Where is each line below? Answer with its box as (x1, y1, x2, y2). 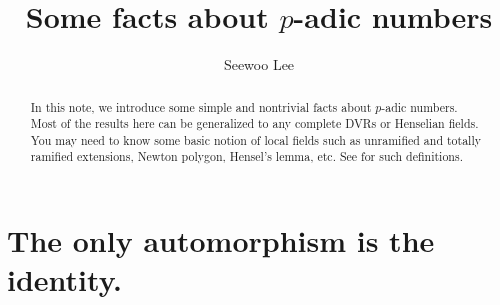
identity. (7, 259, 122, 300)
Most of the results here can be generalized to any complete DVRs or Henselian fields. (30, 115, 479, 132)
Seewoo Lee (223, 54, 295, 75)
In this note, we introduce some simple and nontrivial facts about (30, 98, 372, 115)
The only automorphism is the (7, 220, 435, 261)
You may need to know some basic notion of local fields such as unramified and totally (30, 131, 482, 148)
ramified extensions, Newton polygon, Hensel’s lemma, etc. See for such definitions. (30, 148, 463, 165)
